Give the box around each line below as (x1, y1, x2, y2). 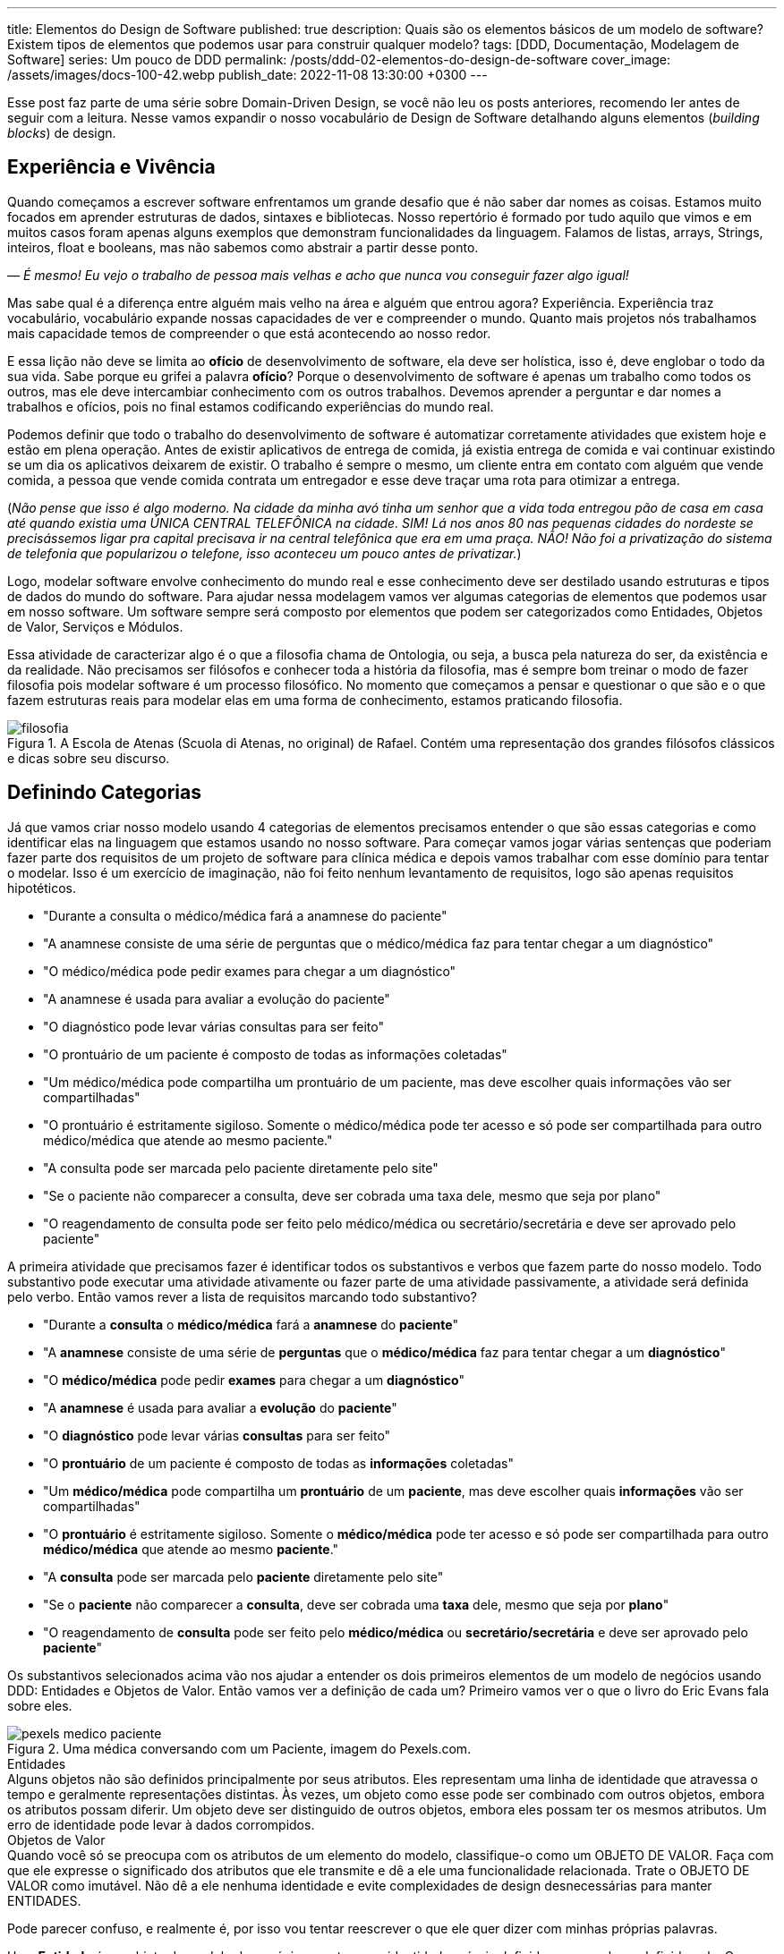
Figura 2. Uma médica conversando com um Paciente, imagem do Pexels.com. (7, 1740, 472, 1756)
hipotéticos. (7, 879, 77, 896)
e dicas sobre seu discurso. (7, 750, 170, 766)
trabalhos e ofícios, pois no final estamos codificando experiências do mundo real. (7, 398, 494, 414)
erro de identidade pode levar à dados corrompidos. (7, 1816, 315, 1832)
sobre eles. (7, 1697, 72, 1713)
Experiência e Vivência (7, 156, 216, 179)
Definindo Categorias (7, 781, 201, 804)
